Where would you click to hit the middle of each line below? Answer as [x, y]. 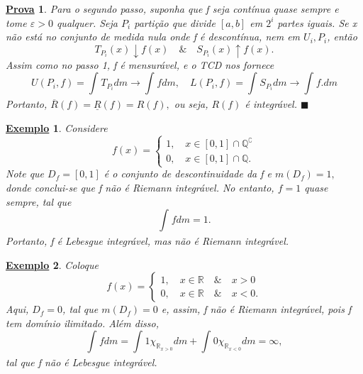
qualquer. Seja [87, 22]
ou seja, [191, 104]
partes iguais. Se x [317, 22]
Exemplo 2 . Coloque [52, 264]
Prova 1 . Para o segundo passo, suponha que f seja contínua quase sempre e [172, 9]
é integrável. [271, 104]
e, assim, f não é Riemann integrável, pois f [256, 309]
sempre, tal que [39, 201]
